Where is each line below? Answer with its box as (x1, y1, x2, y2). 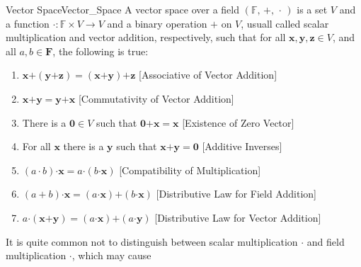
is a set (297, 2, 328, 16)
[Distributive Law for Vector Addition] (154, 210, 321, 225)
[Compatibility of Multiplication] (119, 162, 261, 177)
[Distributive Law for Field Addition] (156, 186, 316, 201)
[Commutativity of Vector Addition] (78, 91, 234, 106)
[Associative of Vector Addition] (138, 67, 277, 82)
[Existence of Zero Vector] (182, 115, 294, 130)
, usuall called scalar (241, 16, 329, 30)
